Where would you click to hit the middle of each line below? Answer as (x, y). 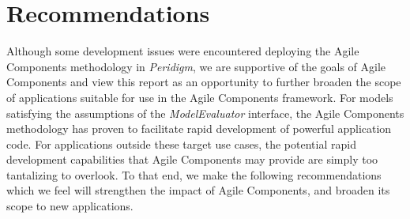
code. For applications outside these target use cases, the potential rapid (181, 143)
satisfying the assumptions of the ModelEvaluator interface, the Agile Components (205, 113)
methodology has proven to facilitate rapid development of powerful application (199, 128)
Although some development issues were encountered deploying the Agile (183, 51)
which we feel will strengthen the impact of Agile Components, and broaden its (198, 190)
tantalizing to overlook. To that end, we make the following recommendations (194, 174)
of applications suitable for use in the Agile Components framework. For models (200, 97)
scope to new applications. (70, 206)
